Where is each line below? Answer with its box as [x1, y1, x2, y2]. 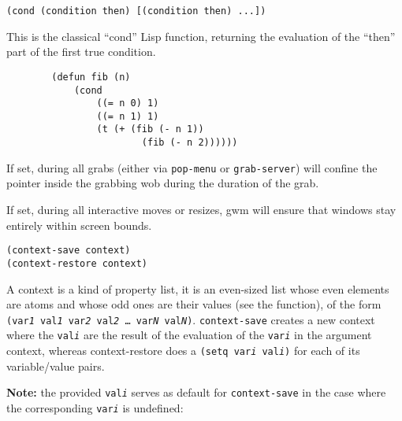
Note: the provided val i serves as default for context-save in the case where [6, 384, 386, 401]
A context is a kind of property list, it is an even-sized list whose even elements [6, 280, 389, 297]
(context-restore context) [6, 257, 147, 269]
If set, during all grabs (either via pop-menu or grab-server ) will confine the [6, 159, 378, 175]
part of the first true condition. [6, 43, 156, 60]
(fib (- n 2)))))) [141, 137, 238, 149]
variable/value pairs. [6, 357, 105, 374]
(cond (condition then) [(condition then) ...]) [6, 6, 266, 17]
